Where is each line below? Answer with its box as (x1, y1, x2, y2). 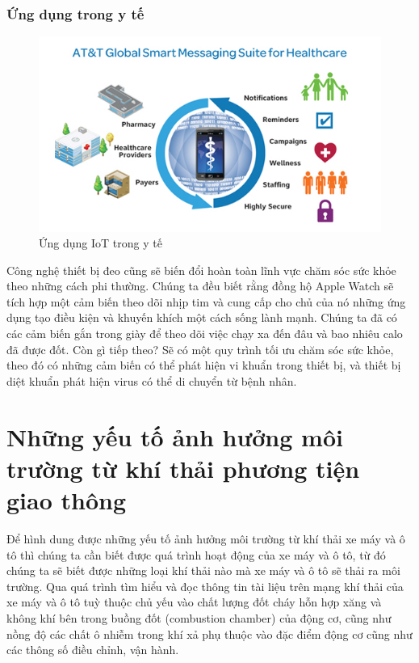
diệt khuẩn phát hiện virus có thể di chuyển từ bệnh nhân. (6, 372, 297, 389)
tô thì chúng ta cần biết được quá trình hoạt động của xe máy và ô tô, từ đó (6, 546, 386, 563)
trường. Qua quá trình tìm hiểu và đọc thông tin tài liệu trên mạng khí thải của (6, 577, 404, 594)
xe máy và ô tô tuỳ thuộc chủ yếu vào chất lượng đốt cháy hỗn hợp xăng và (6, 593, 382, 610)
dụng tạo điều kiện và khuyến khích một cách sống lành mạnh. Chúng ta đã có (6, 309, 397, 326)
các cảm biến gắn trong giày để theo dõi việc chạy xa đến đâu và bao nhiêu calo (6, 325, 403, 342)
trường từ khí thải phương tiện (6, 451, 360, 484)
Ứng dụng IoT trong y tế (39, 234, 162, 251)
